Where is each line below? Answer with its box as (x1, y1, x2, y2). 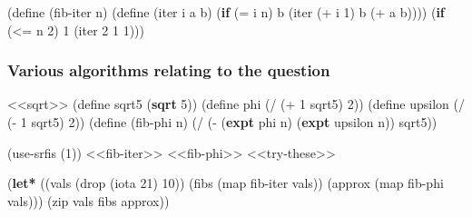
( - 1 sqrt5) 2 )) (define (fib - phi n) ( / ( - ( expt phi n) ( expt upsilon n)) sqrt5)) (7, 113, 438, 131)
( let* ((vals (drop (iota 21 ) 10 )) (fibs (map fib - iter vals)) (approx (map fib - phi (7, 173, 444, 192)
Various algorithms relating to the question (7, 59, 330, 82)
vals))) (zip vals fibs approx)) (7, 191, 170, 210)
